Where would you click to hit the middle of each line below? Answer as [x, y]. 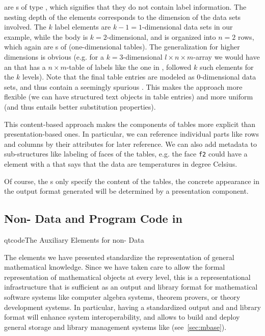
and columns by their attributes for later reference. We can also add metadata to [130, 144]
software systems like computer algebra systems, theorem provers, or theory [122, 296]
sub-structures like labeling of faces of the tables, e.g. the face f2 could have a [126, 154]
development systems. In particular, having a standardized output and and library [132, 307]
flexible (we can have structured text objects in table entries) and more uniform [129, 97]
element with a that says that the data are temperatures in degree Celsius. [121, 163]
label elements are [83, 27]
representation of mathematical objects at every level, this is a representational [127, 277]
